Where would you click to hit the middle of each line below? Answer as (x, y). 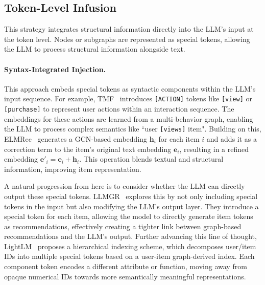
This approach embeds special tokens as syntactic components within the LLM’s (130, 88)
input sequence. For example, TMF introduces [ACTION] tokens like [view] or (128, 98)
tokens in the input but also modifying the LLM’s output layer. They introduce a (131, 206)
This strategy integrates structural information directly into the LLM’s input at (129, 29)
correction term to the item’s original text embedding (88, 149)
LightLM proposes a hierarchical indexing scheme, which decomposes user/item (130, 246)
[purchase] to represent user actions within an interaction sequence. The (119, 109)
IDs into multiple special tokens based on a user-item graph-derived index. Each (129, 256)
